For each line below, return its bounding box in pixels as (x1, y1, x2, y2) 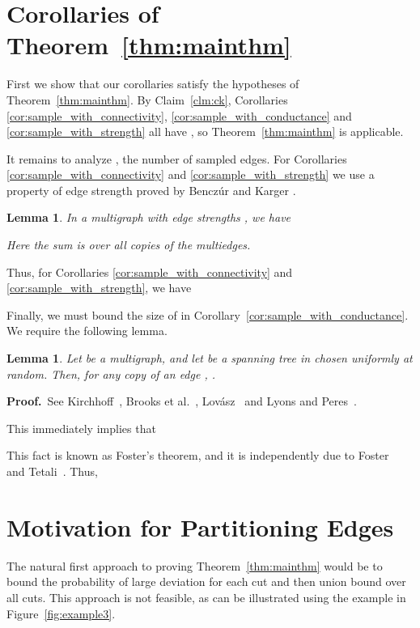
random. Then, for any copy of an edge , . (6, 365, 216, 382)
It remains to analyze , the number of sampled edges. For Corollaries (6, 150, 347, 167)
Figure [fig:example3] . (6, 605, 116, 622)
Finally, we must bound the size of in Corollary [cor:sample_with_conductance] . (6, 306, 409, 323)
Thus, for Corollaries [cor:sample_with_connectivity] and (6, 263, 293, 280)
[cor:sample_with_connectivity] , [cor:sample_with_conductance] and (6, 107, 352, 124)
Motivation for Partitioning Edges (6, 510, 394, 543)
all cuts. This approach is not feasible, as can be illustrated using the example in (6, 588, 406, 605)
